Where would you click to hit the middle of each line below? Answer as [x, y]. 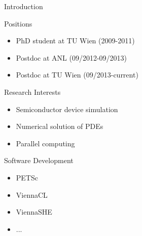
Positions [18, 23]
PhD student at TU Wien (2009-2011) [75, 41]
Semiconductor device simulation [67, 109]
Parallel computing [45, 143]
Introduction [24, 6]
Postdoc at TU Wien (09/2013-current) [77, 75]
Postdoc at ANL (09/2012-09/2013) [72, 57]
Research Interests [32, 91]
